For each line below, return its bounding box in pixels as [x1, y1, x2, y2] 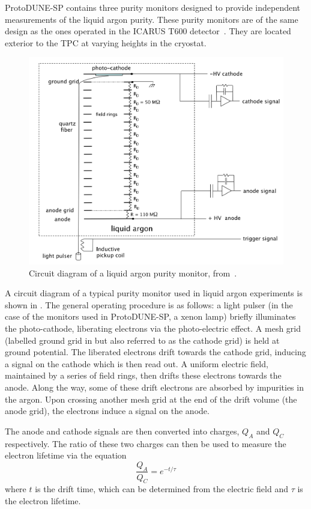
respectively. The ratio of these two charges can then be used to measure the [5, 437, 286, 450]
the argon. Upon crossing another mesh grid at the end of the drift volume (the [5, 392, 297, 405]
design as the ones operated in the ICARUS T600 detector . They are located [5, 25, 291, 37]
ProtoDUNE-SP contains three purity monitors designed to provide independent [5, 1, 301, 13]
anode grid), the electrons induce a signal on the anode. [5, 404, 210, 417]
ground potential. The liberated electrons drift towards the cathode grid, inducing [5, 346, 306, 358]
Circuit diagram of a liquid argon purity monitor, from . [29, 266, 237, 279]
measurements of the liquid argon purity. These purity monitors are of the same [5, 13, 298, 25]
